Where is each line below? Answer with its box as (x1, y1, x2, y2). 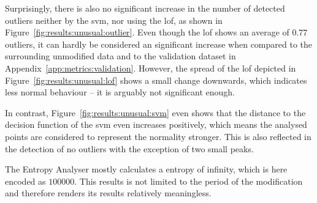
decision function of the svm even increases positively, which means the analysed (5, 118, 307, 131)
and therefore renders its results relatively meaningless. (5, 186, 212, 199)
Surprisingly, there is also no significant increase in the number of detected (5, 2, 285, 14)
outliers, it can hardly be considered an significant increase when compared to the (5, 37, 313, 50)
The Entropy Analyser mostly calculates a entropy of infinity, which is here (5, 163, 288, 175)
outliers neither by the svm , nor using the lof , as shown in (5, 13, 223, 26)
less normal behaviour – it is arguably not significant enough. (5, 86, 235, 98)
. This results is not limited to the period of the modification (74, 174, 303, 187)
